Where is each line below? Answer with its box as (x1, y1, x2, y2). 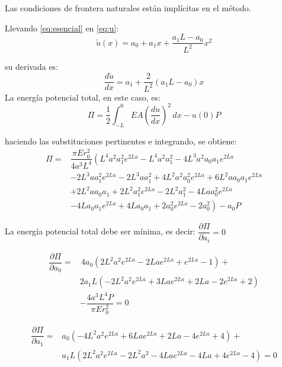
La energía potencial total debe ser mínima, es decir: (5, 225, 196, 237)
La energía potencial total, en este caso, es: (5, 91, 161, 103)
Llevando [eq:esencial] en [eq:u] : (5, 21, 119, 34)
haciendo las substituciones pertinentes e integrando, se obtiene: (5, 134, 237, 147)
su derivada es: (5, 60, 59, 72)
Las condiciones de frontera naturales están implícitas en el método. (5, 2, 251, 14)
